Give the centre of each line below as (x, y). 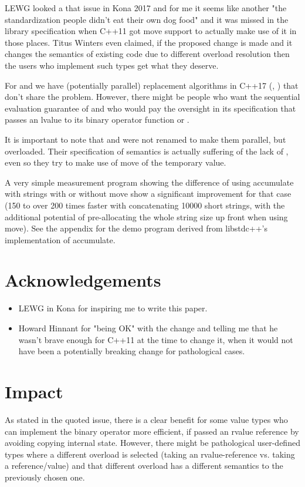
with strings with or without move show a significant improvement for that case (148, 194)
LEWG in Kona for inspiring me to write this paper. (113, 308)
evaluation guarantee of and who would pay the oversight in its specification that (150, 108)
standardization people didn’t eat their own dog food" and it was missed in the (147, 19)
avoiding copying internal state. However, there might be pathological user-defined (152, 443)
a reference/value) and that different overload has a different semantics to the (144, 466)
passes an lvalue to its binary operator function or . (97, 120)
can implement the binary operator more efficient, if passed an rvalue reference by (152, 431)
